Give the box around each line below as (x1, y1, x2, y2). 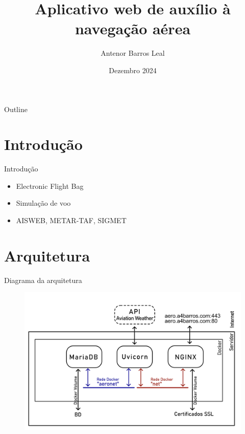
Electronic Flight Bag (16, 180, 84, 191)
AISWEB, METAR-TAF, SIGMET (16, 215, 127, 225)
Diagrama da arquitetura (4, 274, 82, 285)
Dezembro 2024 (109, 64, 157, 75)
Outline (4, 103, 28, 114)
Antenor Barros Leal (101, 48, 165, 58)
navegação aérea (75, 18, 191, 39)
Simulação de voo (16, 198, 71, 208)
